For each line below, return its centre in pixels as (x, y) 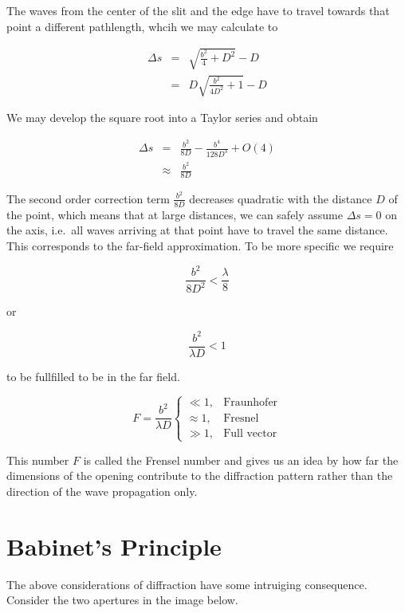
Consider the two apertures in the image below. (122, 600)
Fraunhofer (251, 403)
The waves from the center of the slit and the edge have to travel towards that (198, 10)
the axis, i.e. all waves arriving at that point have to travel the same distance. (197, 230)
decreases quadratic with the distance (281, 198)
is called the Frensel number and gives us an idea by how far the (241, 460)
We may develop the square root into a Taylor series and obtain (162, 118)
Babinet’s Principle (114, 546)
